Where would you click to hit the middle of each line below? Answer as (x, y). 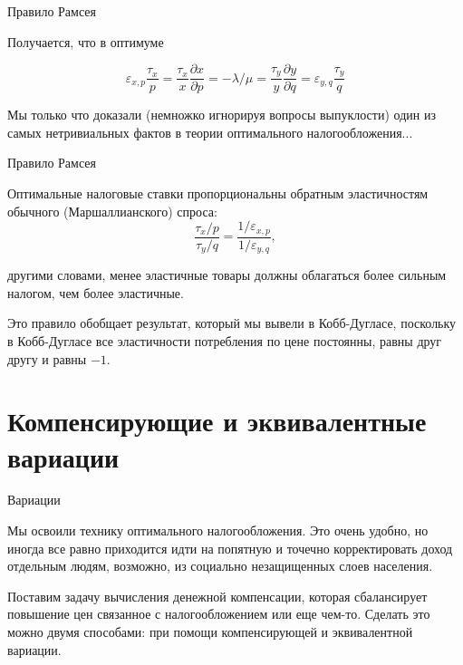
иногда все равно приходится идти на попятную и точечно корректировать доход (230, 548)
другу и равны (47, 358)
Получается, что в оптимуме (86, 41)
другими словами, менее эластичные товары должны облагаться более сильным (227, 275)
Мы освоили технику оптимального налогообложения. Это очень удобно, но (218, 530)
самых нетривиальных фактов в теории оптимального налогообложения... (210, 132)
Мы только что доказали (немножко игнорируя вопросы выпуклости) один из (222, 115)
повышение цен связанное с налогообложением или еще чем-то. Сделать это (219, 614)
